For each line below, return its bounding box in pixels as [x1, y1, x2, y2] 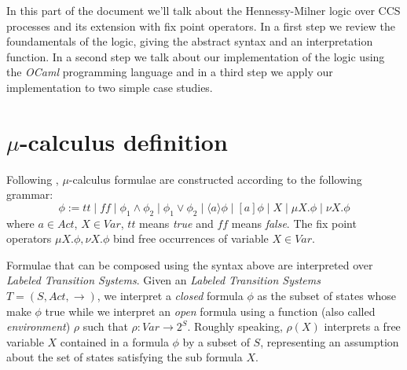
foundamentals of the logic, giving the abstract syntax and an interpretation [6, 33, 373, 49]
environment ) [6, 318, 71, 335]
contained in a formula [60, 333, 169, 350]
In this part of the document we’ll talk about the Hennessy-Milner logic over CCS [6, 2, 401, 18]
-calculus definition [19, 125, 228, 157]
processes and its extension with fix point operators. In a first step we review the [6, 17, 396, 34]
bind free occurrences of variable [112, 230, 269, 247]
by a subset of [182, 333, 250, 350]
